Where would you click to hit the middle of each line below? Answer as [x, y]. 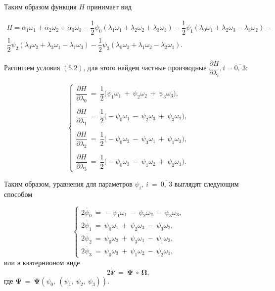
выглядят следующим [206, 183]
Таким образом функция [40, 6]
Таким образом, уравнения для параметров [68, 183]
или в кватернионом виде [42, 262]
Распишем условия [32, 68]
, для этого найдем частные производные [145, 68]
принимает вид [109, 6]
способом [18, 194]
